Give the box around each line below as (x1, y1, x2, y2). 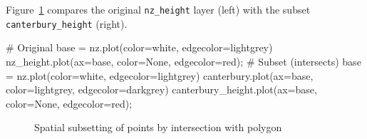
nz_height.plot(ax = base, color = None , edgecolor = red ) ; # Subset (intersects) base (6, 53, 361, 68)
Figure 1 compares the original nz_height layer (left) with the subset (6, 2, 311, 16)
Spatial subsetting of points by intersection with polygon (34, 120, 282, 135)
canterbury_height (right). (6, 16, 128, 31)
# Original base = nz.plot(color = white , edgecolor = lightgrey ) (6, 40, 273, 55)
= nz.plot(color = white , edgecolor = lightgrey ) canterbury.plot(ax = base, (6, 68, 314, 83)
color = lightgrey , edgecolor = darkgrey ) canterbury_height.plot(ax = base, (6, 82, 317, 97)
